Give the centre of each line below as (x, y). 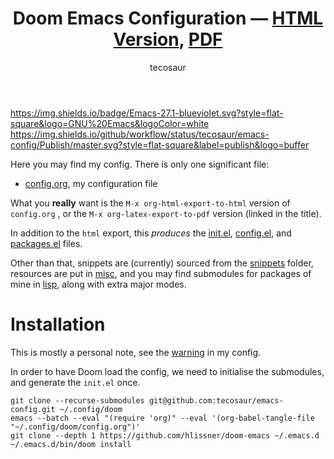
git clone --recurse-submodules (77, 400)
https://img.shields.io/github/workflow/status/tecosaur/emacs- (140, 134)
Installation (58, 324)
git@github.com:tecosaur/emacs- (216, 400)
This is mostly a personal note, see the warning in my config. (136, 352)
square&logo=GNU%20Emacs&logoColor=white (110, 123)
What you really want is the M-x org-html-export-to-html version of (150, 203)
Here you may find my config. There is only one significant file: (140, 164)
